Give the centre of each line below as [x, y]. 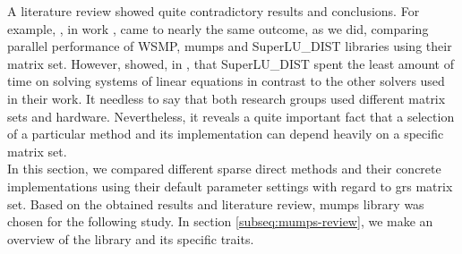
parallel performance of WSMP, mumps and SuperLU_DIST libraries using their [230, 46]
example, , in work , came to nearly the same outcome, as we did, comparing [218, 28]
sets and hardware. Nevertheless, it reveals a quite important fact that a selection [231, 116]
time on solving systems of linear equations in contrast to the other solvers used [226, 81]
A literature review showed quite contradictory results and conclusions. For [214, 11]
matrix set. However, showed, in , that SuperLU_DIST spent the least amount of [231, 63]
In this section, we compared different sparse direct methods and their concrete [224, 169]
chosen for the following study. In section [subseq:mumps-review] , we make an [220, 221]
